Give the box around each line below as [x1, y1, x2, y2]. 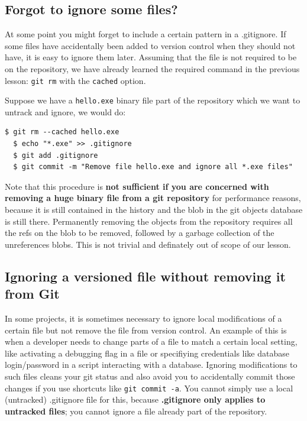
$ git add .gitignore [13, 151, 98, 160]
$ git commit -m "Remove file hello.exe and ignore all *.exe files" [13, 163, 293, 171]
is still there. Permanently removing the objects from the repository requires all [5, 215, 293, 227]
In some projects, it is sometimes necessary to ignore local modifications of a [5, 312, 282, 325]
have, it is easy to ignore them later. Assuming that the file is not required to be [5, 51, 297, 63]
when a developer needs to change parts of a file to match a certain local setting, [5, 335, 298, 348]
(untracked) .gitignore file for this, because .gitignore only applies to [5, 393, 266, 406]
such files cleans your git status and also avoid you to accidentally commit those [5, 370, 295, 382]
